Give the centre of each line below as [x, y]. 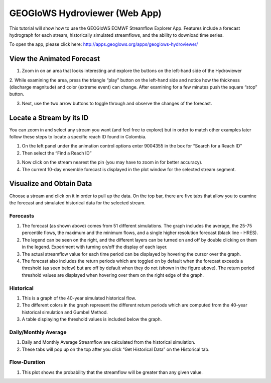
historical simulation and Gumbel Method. [65, 312]
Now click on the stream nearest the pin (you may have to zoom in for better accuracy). [112, 162]
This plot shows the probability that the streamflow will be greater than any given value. [112, 372]
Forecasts [22, 215]
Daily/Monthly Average [38, 332]
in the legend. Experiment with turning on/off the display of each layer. [95, 247]
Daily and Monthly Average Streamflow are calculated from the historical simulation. [109, 342]
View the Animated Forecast [55, 59]
